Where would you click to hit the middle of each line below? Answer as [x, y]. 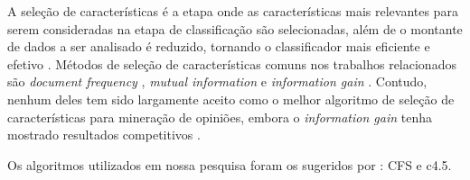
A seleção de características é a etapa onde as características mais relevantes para [233, 11]
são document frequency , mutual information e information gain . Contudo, [217, 81]
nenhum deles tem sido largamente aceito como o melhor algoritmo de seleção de [231, 99]
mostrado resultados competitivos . [104, 135]
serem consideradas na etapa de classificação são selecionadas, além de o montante [235, 28]
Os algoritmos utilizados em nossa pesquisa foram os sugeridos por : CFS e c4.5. [230, 164]
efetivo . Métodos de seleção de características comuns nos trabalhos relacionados [232, 63]
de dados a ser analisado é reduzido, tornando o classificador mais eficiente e [219, 46]
